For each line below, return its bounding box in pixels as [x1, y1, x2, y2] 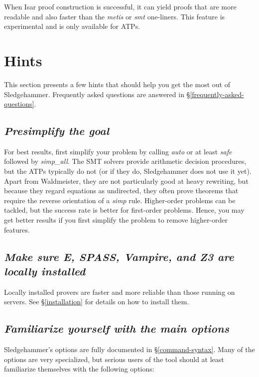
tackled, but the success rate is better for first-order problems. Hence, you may [4, 205, 245, 215]
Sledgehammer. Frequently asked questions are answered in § [4, 89, 190, 99]
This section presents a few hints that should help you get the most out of [4, 79, 230, 89]
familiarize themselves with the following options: [4, 364, 154, 374]
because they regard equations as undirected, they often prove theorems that [4, 185, 239, 196]
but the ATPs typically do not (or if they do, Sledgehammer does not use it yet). [4, 166, 252, 176]
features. [4, 224, 30, 235]
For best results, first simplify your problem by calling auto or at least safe [4, 146, 232, 156]
